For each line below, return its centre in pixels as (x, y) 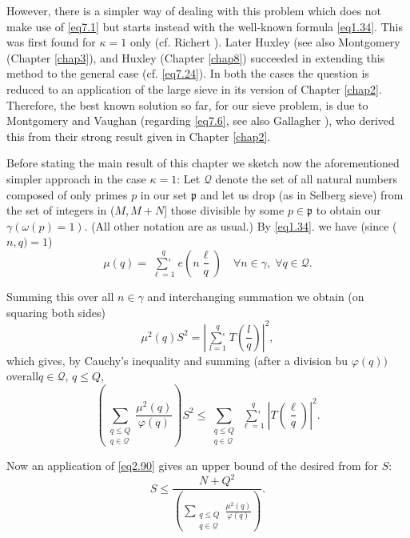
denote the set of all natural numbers (306, 178)
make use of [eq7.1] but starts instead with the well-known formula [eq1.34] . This (205, 26)
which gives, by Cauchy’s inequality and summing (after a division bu (177, 360)
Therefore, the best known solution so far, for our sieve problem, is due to (187, 104)
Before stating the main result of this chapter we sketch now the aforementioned (203, 163)
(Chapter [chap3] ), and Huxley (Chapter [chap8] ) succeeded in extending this (196, 57)
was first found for (51, 42)
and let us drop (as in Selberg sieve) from (302, 194)
